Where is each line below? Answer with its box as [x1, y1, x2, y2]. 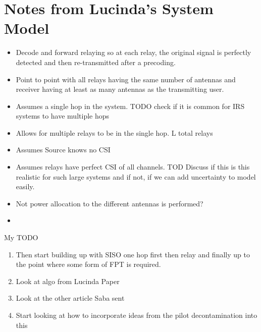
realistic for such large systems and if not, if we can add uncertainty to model [16, 171, 256, 182]
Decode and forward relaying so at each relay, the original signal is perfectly [16, 47, 251, 58]
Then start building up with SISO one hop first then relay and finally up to [16, 249, 250, 259]
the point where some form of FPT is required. [16, 259, 161, 269]
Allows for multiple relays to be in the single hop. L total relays [16, 127, 213, 138]
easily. [16, 181, 35, 192]
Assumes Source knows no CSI [16, 144, 111, 155]
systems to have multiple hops [16, 110, 110, 121]
